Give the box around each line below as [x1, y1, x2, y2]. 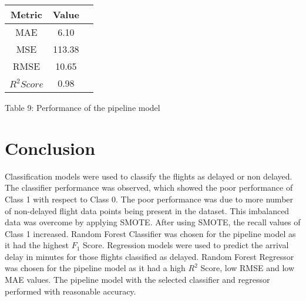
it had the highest [5, 239, 69, 251]
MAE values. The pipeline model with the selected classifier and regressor [5, 273, 270, 286]
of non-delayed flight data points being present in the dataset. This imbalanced [5, 204, 290, 217]
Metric [10, 8, 42, 21]
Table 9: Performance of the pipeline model [5, 102, 160, 113]
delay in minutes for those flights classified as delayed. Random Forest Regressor [5, 250, 294, 262]
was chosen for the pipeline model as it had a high [5, 262, 186, 274]
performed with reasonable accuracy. [5, 285, 136, 297]
